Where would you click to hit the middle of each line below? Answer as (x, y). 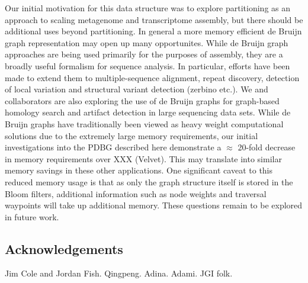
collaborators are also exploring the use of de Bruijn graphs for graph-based (142, 100)
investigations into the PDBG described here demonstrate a (113, 147)
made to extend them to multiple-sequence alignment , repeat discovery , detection (152, 77)
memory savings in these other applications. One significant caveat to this (139, 170)
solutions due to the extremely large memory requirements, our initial (131, 135)
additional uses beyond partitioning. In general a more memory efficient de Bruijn (153, 31)
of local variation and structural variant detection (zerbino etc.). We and (137, 89)
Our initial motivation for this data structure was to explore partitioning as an (148, 8)
